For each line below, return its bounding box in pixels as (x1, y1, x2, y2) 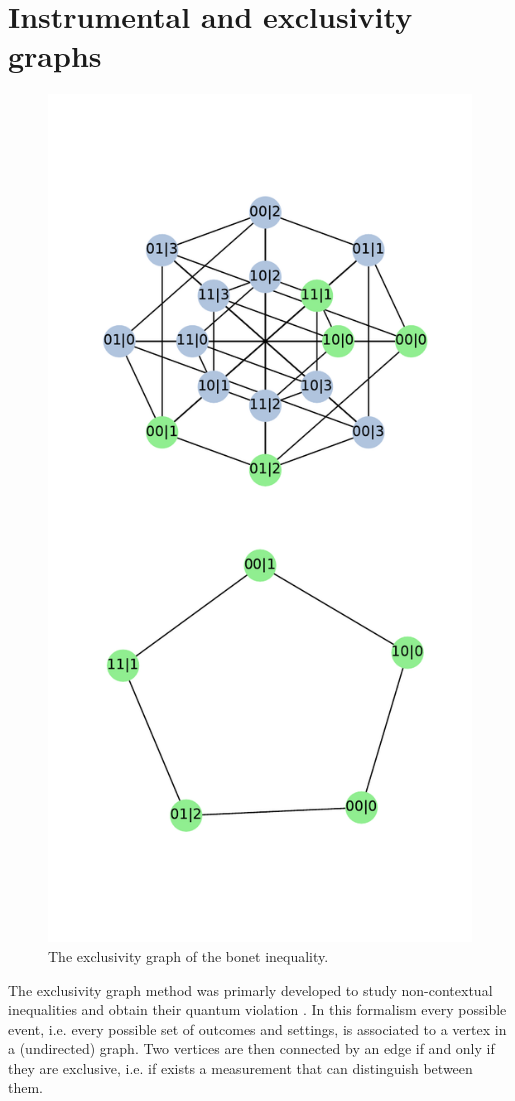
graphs (8, 35, 102, 76)
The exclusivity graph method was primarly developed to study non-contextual (8, 979, 493, 1000)
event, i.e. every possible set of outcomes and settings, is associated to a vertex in (8, 1018, 507, 1039)
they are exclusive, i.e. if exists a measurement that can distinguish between (8, 1057, 473, 1078)
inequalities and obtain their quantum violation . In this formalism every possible (8, 999, 507, 1020)
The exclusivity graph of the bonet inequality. (48, 945, 329, 966)
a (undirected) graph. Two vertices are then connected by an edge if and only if (8, 1038, 495, 1059)
